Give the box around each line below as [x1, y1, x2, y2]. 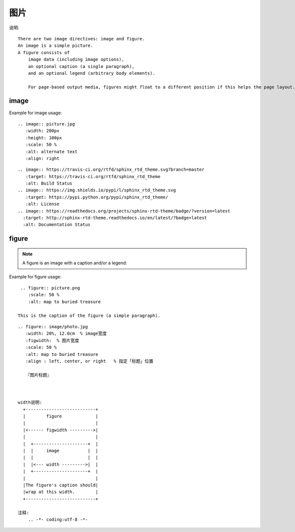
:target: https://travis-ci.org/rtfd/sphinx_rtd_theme [25, 174, 161, 179]
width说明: [18, 400, 42, 406]
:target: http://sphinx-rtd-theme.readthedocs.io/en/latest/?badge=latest [23, 215, 207, 221]
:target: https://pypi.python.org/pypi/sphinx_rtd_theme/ [25, 194, 168, 200]
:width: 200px [25, 128, 59, 134]
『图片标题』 [25, 372, 52, 377]
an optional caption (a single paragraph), [28, 63, 135, 69]
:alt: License [25, 201, 59, 207]
